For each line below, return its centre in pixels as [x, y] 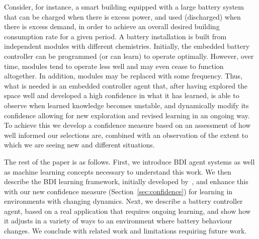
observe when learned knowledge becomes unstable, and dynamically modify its [126, 105]
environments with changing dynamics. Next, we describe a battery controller [123, 201]
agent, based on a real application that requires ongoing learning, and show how [127, 211]
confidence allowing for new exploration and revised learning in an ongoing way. [127, 115]
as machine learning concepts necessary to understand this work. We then [118, 171]
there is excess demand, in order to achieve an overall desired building [112, 26]
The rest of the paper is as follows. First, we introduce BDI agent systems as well [129, 161]
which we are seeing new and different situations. [79, 145]
